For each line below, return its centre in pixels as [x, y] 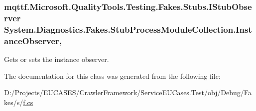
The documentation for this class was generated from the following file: [112, 76]
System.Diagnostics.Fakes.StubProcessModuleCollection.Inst [128, 29]
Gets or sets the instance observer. [57, 59]
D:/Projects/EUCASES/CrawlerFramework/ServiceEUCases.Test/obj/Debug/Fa [128, 92]
